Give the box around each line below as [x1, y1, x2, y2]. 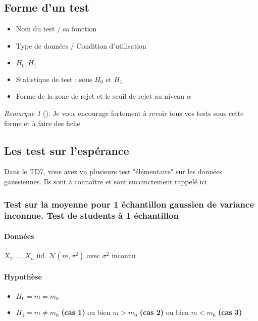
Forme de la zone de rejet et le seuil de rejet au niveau [16, 91, 185, 101]
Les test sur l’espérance [4, 142, 129, 158]
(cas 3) [218, 307, 242, 317]
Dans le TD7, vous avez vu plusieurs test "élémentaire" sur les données [4, 166, 222, 177]
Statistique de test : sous [16, 73, 92, 84]
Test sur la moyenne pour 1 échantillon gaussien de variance [4, 197, 254, 210]
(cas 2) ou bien [139, 307, 189, 317]
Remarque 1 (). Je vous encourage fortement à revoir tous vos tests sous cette [4, 108, 244, 118]
